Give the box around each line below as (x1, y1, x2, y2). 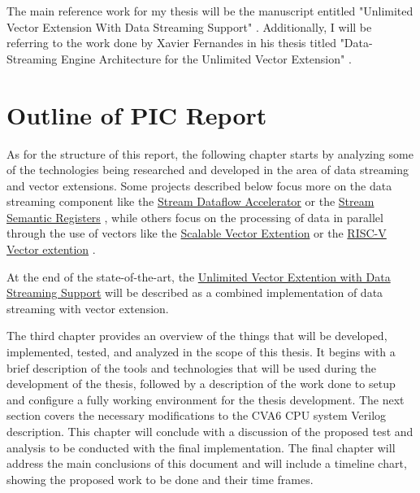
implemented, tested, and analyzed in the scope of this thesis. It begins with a (6, 343, 396, 360)
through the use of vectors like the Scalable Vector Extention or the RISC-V (6, 225, 387, 242)
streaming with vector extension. (6, 299, 169, 316)
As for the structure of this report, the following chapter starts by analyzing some (6, 145, 414, 162)
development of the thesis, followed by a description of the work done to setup (6, 375, 396, 392)
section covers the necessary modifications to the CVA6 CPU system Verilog (6, 407, 387, 424)
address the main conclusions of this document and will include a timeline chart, (6, 455, 407, 472)
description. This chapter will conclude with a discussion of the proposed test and (6, 423, 414, 439)
